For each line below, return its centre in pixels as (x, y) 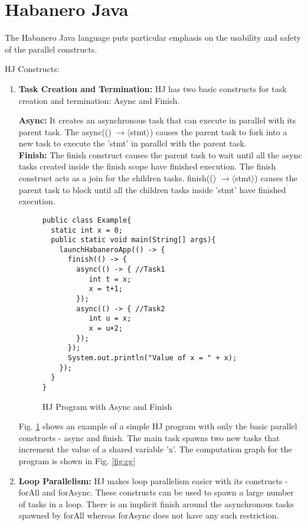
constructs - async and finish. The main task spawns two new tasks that (149, 437)
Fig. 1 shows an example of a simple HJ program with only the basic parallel (158, 426)
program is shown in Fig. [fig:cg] (77, 461)
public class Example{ (87, 220)
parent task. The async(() (65, 131)
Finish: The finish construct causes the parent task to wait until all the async (160, 154)
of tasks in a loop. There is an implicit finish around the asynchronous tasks (156, 503)
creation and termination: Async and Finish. (99, 100)
